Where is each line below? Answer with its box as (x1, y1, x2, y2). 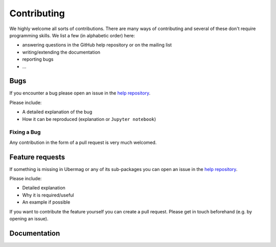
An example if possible (22, 199, 71, 205)
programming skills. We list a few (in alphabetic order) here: (9, 32, 135, 38)
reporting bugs (22, 56, 54, 62)
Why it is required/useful (22, 192, 74, 198)
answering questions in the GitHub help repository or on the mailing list (22, 42, 172, 48)
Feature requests (9, 153, 65, 161)
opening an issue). (9, 215, 49, 221)
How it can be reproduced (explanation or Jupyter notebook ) (22, 116, 156, 122)
